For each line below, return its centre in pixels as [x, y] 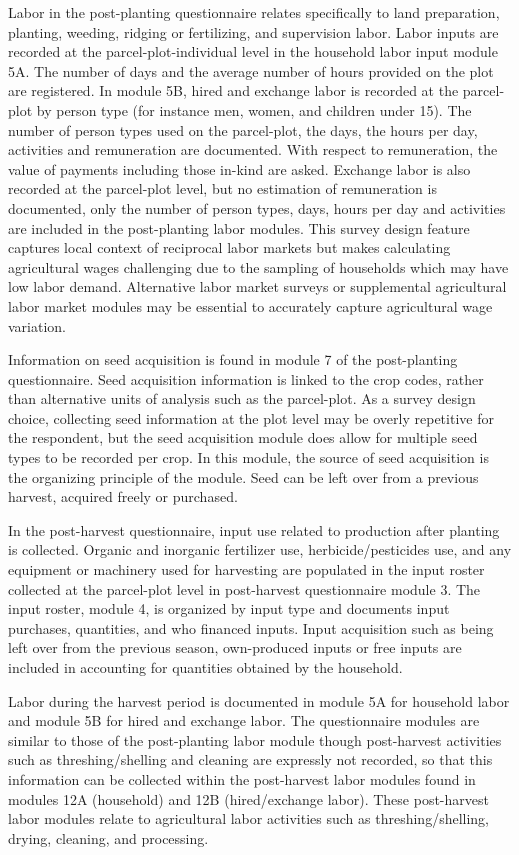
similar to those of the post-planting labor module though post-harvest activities [255, 739]
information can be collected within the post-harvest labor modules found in [242, 778]
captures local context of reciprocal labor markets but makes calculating [229, 247]
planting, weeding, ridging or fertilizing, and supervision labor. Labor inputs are [253, 31]
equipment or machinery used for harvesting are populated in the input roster [246, 569]
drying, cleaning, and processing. [108, 837]
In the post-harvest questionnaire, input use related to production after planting [254, 529]
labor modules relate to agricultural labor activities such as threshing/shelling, [249, 818]
